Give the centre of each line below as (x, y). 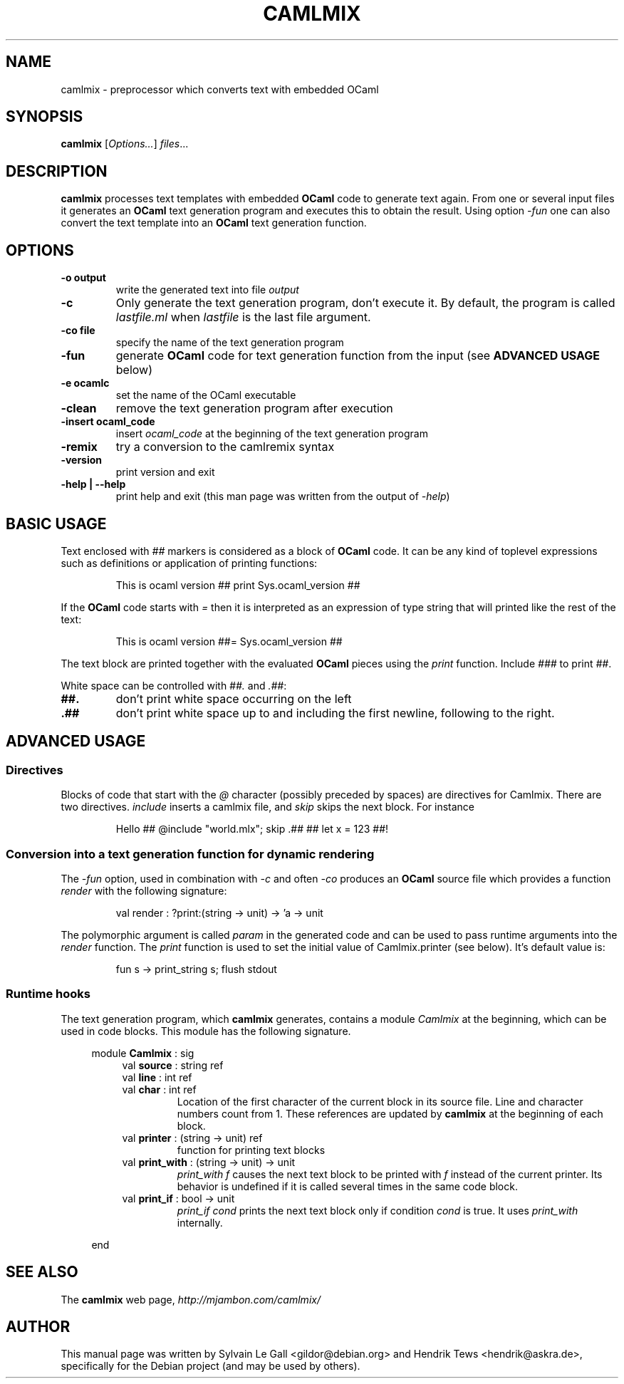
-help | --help (93, 484)
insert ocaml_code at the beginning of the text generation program (272, 434)
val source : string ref (173, 1065)
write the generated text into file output (207, 290)
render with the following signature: (144, 890)
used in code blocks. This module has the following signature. (206, 1031)
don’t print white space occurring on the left (234, 698)
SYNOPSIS (45, 117)
